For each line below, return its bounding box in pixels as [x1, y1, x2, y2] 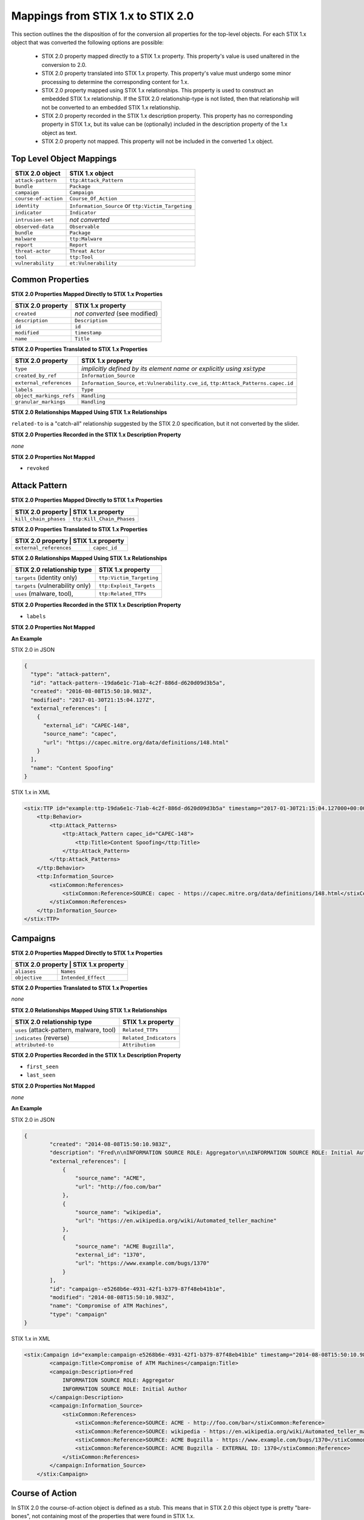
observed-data [15, 224, 54, 230]
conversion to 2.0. [41, 61, 87, 68]
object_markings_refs [15, 393, 75, 399]
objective [15, 975, 42, 981]
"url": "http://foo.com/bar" [75, 1183, 162, 1190]
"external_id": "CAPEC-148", [43, 722, 130, 729]
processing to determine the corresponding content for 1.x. [41, 78, 189, 85]
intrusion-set [15, 216, 54, 223]
